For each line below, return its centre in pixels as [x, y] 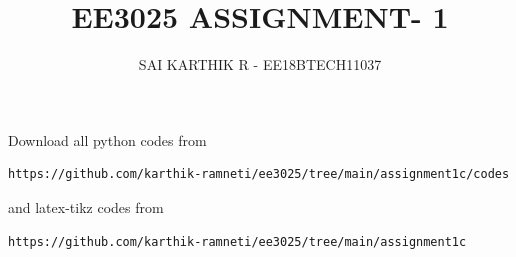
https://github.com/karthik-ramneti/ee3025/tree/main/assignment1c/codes [259, 174]
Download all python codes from [107, 139]
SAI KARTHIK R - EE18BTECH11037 [260, 64]
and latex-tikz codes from [86, 206]
